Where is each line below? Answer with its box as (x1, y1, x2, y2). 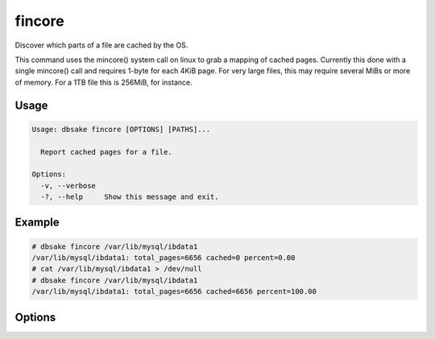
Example (14, 216, 60, 229)
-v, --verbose (40, 181, 97, 190)
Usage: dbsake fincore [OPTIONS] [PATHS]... (31, 125, 211, 134)
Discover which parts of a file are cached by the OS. (14, 40, 188, 50)
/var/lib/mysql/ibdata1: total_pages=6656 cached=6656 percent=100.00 (31, 287, 317, 296)
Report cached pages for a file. (40, 147, 172, 156)
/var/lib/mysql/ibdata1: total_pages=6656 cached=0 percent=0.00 (31, 254, 296, 263)
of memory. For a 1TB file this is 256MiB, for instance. (14, 77, 193, 87)
